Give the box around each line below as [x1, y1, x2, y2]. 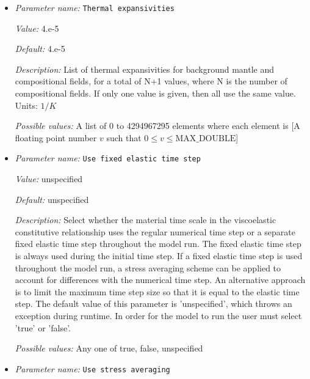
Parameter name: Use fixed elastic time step [15, 152, 201, 164]
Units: [15, 98, 38, 111]
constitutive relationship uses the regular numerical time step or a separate [15, 225, 295, 238]
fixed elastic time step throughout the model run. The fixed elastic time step [15, 237, 301, 250]
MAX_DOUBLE [175, 134, 236, 143]
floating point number [15, 131, 97, 144]
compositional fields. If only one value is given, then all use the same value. [15, 87, 296, 100]
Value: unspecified [15, 172, 83, 185]
